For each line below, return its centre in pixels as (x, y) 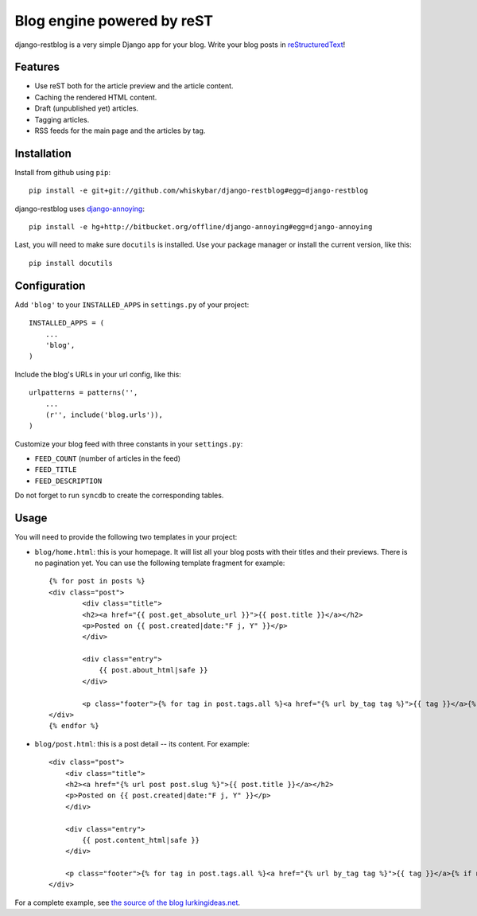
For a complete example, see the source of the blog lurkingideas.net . (128, 902)
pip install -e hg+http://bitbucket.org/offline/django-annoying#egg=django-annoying (201, 227)
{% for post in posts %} (97, 581)
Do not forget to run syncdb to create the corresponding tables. (119, 495)
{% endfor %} (74, 726)
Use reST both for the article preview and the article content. (134, 86)
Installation (43, 153)
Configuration (50, 285)
